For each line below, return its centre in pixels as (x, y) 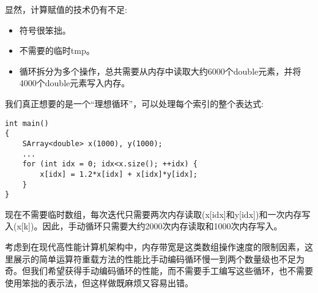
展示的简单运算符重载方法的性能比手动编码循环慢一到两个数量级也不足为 (159, 258)
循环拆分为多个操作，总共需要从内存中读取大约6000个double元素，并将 (160, 71)
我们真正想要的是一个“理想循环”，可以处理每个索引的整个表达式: (135, 103)
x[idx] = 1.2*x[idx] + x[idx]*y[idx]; (119, 174)
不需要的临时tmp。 (57, 50)
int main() (27, 123)
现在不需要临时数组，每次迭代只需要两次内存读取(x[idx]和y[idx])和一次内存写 (158, 214)
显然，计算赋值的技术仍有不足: (66, 9)
